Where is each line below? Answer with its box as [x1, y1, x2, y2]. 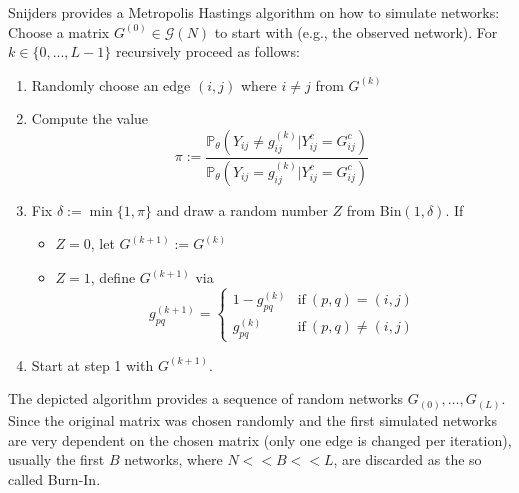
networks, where [124, 449, 223, 470]
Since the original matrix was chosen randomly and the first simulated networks [8, 409, 498, 430]
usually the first [8, 449, 105, 470]
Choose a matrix [8, 21, 110, 42]
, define [90, 267, 136, 288]
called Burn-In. [8, 468, 101, 489]
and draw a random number [156, 199, 328, 220]
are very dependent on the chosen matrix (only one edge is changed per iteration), [8, 429, 512, 450]
